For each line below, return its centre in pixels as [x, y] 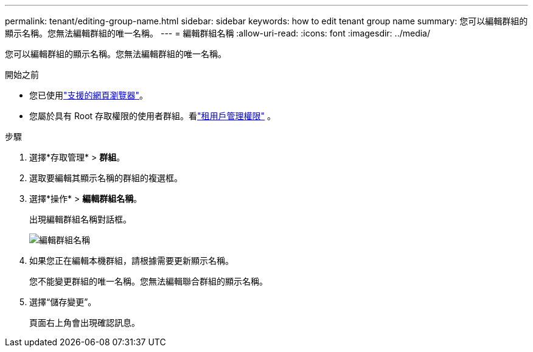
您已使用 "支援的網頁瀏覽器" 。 [89, 95]
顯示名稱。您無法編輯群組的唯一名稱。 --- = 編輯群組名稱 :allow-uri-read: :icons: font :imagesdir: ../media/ [218, 33]
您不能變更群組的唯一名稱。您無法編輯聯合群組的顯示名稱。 [148, 281]
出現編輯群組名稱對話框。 [80, 219]
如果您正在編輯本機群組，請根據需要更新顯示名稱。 [131, 261]
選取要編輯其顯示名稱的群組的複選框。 [106, 178]
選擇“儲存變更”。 [63, 302]
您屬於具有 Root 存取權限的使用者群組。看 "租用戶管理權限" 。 [153, 116]
